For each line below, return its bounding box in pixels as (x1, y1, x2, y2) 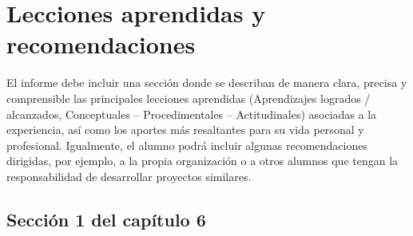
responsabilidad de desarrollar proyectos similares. (6, 167, 252, 184)
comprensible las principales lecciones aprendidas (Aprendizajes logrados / (6, 89, 371, 106)
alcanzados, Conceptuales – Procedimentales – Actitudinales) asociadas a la (6, 105, 377, 122)
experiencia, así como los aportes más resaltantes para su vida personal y (6, 121, 364, 138)
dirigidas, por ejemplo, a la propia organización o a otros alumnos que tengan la (6, 152, 399, 169)
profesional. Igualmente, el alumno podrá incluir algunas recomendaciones (6, 136, 367, 153)
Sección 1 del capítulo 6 (6, 206, 206, 231)
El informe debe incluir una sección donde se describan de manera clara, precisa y (6, 74, 407, 91)
